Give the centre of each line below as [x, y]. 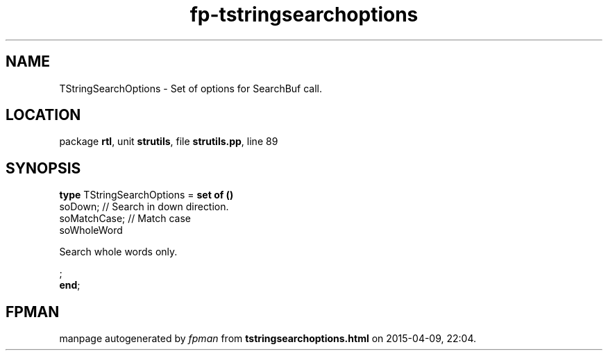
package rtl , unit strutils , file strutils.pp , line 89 [169, 142]
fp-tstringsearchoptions [304, 15]
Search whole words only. [118, 252]
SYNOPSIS [43, 168]
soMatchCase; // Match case [125, 219]
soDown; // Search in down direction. [144, 207]
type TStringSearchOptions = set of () [146, 195]
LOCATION [43, 115]
